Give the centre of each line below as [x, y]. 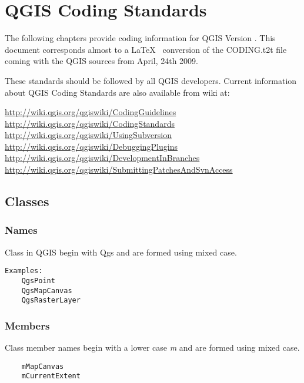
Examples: [24, 271]
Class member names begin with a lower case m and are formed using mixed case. [152, 347]
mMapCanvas [43, 366]
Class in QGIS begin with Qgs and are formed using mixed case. [121, 252]
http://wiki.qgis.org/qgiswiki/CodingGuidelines [91, 112]
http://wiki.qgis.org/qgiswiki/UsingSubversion [88, 135]
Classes [27, 201]
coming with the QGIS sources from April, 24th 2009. [101, 61]
